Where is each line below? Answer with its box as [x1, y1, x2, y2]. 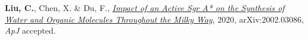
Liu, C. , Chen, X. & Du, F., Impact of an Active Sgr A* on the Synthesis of [5, 2, 285, 13]
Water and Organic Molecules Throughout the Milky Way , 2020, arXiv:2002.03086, [5, 13, 304, 25]
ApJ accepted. [5, 24, 56, 37]
